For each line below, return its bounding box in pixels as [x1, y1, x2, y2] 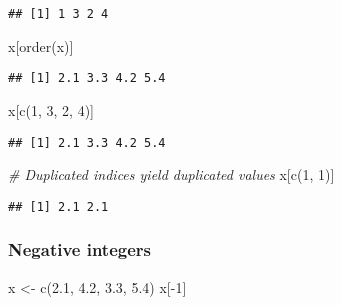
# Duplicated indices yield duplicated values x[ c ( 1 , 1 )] [8, 164, 335, 185]
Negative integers [8, 237, 152, 262]
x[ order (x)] [8, 35, 74, 56]
